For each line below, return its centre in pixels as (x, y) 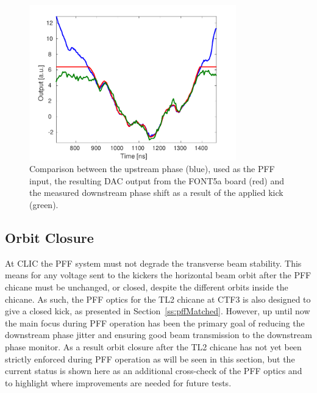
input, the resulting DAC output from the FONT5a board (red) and (157, 180)
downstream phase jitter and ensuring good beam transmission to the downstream (158, 335)
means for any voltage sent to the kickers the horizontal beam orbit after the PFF (158, 275)
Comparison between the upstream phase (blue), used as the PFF (152, 169)
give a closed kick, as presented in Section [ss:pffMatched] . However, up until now (158, 311)
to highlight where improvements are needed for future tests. (118, 382)
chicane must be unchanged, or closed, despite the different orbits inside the (147, 287)
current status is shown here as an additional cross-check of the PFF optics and (154, 371)
